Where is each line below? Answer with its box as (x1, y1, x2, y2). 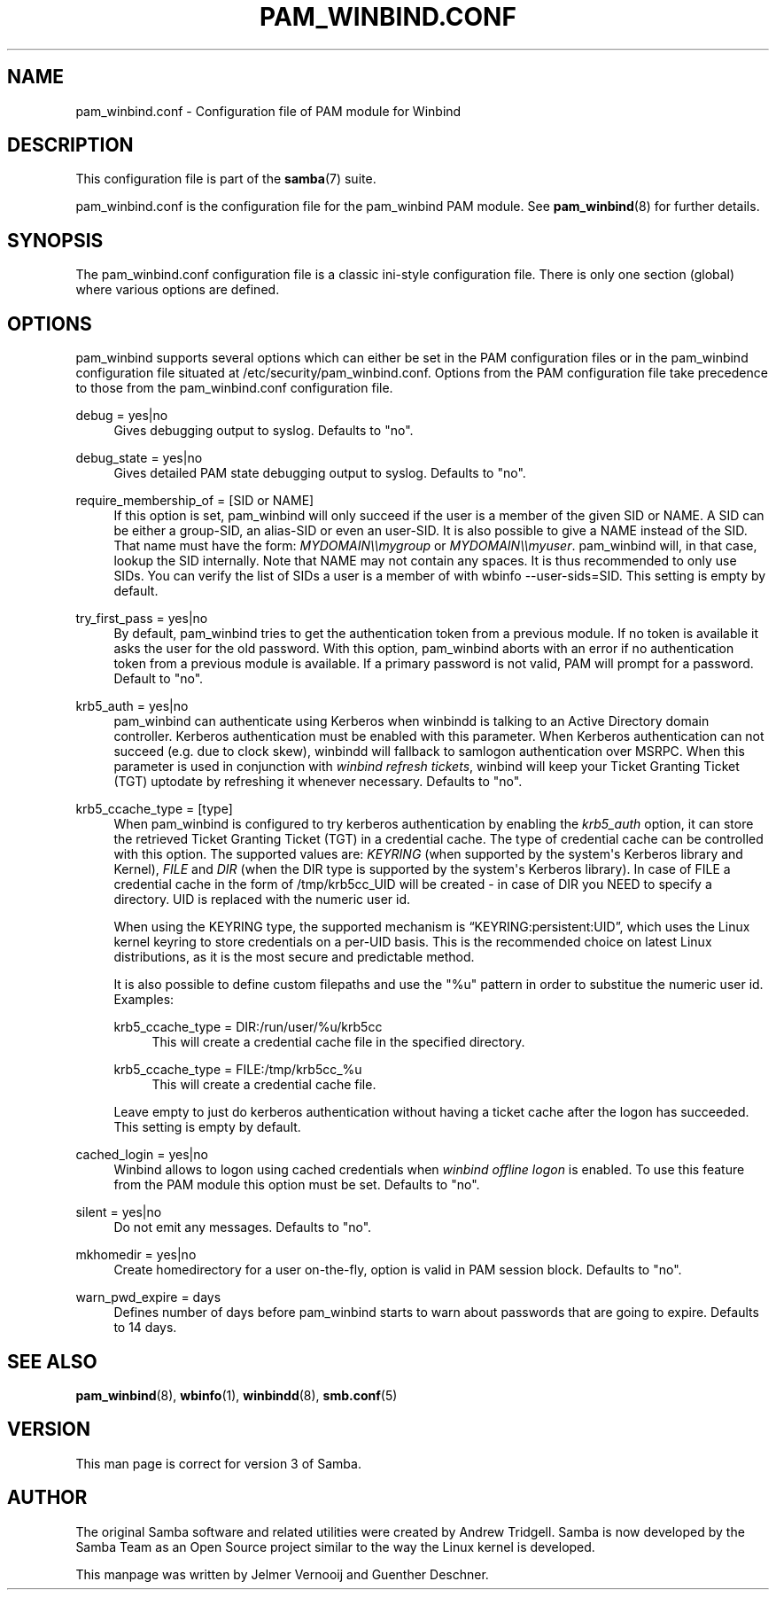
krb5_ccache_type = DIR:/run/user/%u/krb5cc (113, 1019, 383, 1035)
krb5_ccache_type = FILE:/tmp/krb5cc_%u (113, 1062, 362, 1078)
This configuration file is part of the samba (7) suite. (75, 171, 376, 187)
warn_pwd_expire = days (75, 1289, 221, 1305)
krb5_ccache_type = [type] (75, 801, 233, 817)
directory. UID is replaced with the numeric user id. (113, 892, 411, 908)
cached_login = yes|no (75, 1147, 208, 1163)
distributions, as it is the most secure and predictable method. (113, 949, 475, 965)
